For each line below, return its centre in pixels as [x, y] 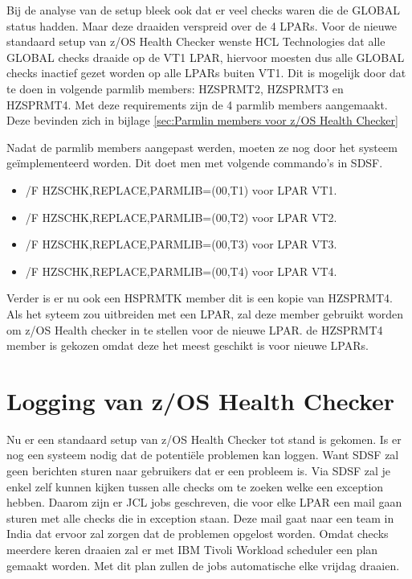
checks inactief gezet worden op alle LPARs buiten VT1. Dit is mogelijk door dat [206, 73]
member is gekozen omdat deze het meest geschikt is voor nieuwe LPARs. [188, 345]
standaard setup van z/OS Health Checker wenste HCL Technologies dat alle [196, 41]
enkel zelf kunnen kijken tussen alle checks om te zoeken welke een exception [195, 486]
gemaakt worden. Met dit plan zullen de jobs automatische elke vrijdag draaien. [203, 565]
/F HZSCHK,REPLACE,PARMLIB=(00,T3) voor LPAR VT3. [181, 244]
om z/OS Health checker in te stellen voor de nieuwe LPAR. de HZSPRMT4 [195, 329]
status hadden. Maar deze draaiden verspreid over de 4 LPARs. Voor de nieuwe [202, 25]
